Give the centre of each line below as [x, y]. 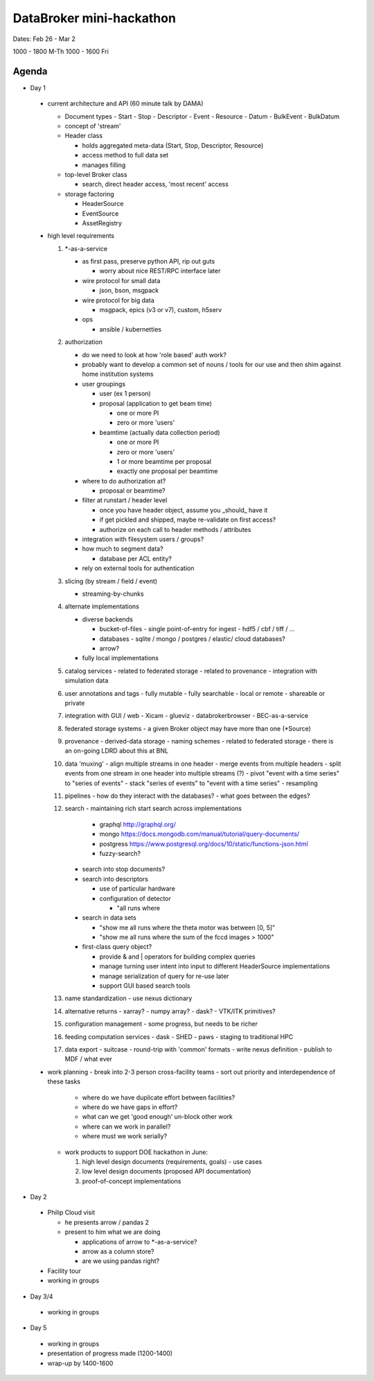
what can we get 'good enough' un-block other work [158, 1117]
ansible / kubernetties [131, 329]
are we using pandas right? [121, 1261]
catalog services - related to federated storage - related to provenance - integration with [191, 671]
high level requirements [81, 236]
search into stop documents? [124, 869]
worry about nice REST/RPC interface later [160, 271]
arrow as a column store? [118, 1251]
